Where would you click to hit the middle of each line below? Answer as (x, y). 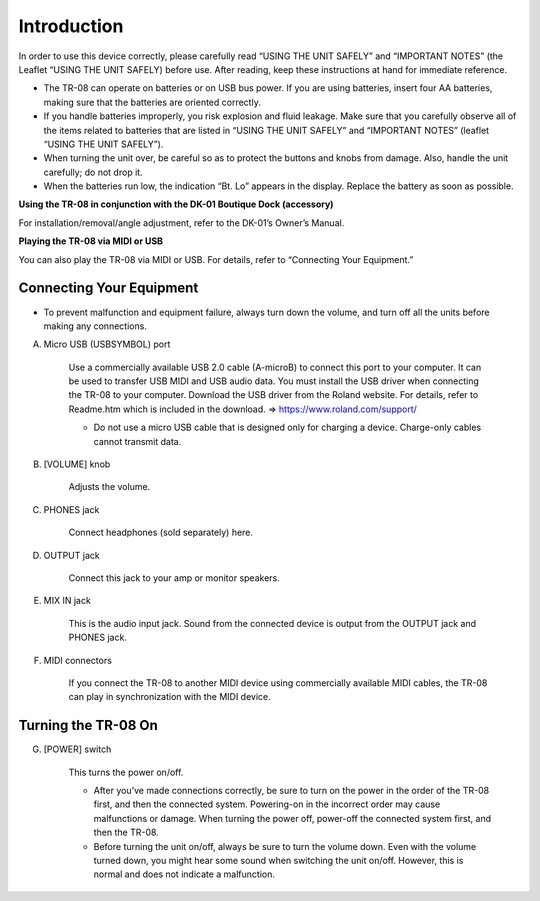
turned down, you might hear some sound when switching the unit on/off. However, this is (278, 860)
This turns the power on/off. (126, 772)
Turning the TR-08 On (88, 725)
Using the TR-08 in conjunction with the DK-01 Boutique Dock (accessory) (176, 204)
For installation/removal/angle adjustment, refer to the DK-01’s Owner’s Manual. (181, 222)
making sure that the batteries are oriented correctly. (152, 102)
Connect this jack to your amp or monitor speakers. (174, 578)
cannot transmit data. (137, 441)
